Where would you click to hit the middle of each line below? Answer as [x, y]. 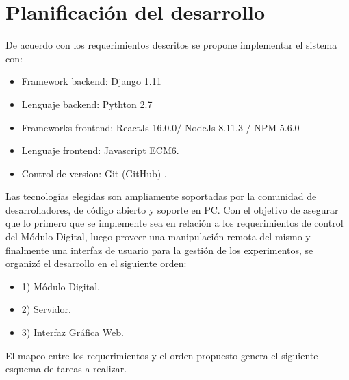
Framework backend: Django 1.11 [91, 81]
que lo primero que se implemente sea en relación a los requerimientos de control [174, 223]
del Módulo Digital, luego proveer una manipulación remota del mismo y [158, 237]
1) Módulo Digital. [61, 286]
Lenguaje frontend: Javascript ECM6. [100, 150]
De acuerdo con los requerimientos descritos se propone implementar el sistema [171, 45]
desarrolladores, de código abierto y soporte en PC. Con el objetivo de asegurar [172, 209]
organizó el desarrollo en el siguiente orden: [96, 263]
